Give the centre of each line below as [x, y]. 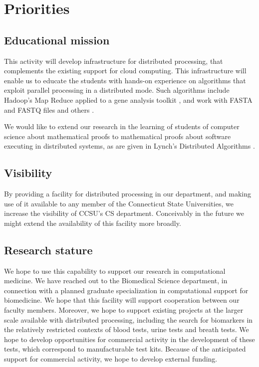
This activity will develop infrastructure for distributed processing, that [114, 61]
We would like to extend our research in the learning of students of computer [122, 126]
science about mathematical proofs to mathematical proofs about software [118, 136]
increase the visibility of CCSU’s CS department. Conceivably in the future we [124, 213]
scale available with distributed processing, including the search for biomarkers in [129, 319]
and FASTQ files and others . [49, 109]
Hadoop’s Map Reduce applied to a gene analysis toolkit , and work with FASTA [128, 99]
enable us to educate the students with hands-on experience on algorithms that [125, 80]
